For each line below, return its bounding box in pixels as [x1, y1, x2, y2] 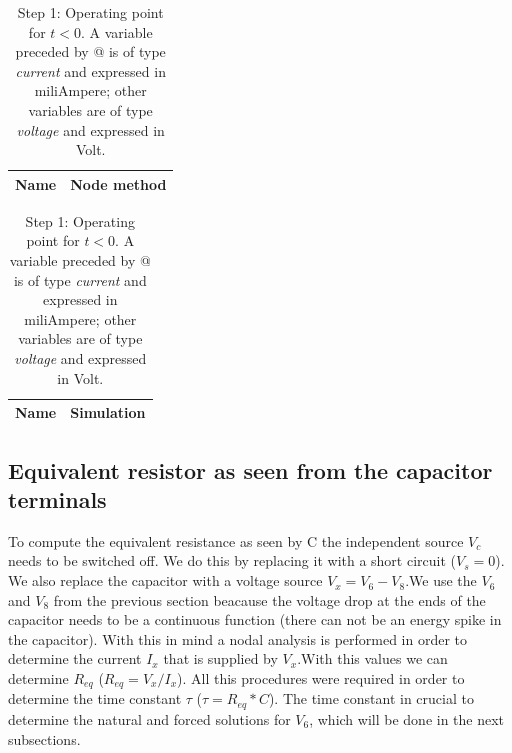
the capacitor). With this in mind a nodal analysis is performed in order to [8, 628, 468, 649]
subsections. [8, 728, 81, 749]
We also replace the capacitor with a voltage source [8, 570, 323, 591]
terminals [8, 484, 107, 515]
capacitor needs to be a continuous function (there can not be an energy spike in [8, 609, 502, 630]
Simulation [70, 402, 146, 423]
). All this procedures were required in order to [177, 668, 465, 689]
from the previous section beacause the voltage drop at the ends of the [53, 589, 486, 610]
